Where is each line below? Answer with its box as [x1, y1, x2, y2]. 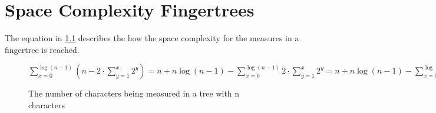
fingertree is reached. [5, 43, 80, 55]
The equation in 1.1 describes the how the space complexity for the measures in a [5, 32, 299, 44]
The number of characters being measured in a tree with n [28, 87, 240, 99]
